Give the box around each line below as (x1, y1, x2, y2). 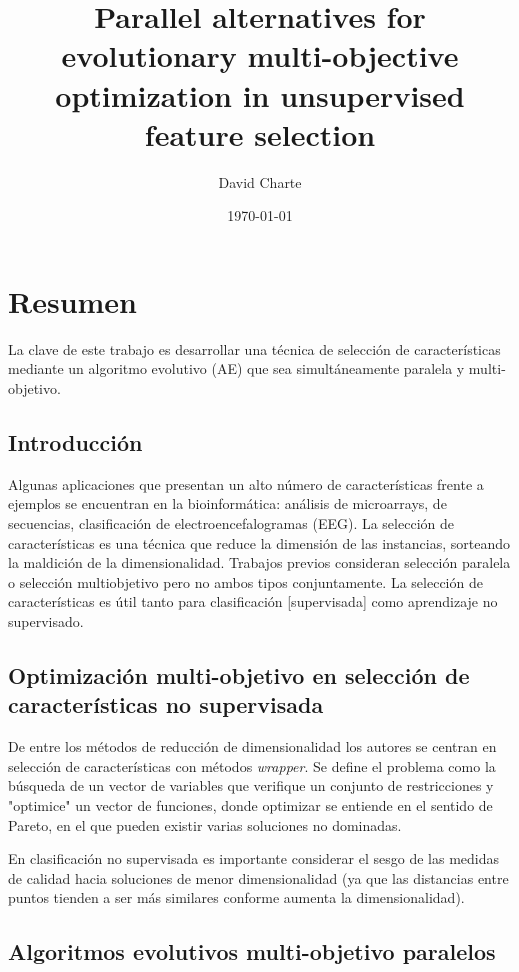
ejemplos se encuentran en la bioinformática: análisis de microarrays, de (8, 493, 447, 514)
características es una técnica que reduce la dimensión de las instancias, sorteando (8, 532, 510, 553)
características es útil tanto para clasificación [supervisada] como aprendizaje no (8, 591, 498, 612)
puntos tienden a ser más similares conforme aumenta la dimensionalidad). (8, 887, 465, 908)
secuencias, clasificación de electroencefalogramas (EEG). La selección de (8, 512, 454, 533)
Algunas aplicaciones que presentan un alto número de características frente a (8, 473, 484, 494)
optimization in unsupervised (55, 74, 465, 115)
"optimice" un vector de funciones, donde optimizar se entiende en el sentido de (8, 794, 493, 815)
